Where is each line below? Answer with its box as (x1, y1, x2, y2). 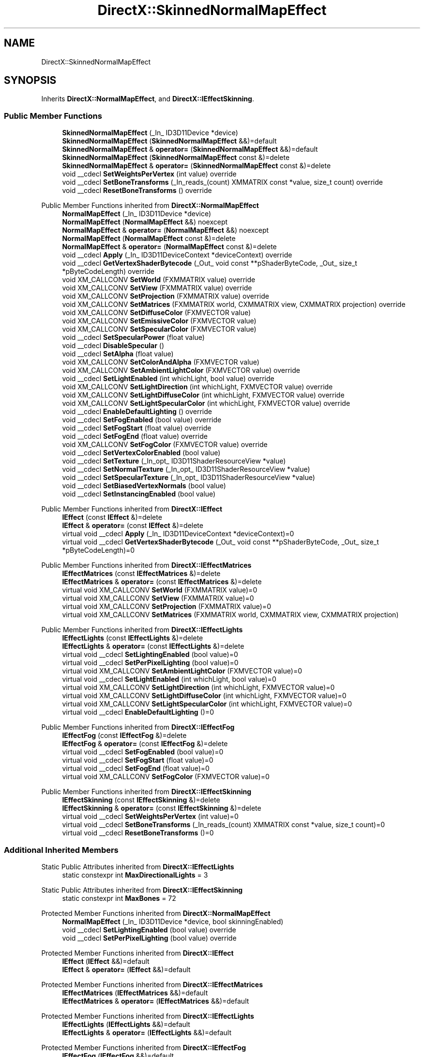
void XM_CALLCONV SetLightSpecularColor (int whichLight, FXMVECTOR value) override (62, 399, 350, 408)
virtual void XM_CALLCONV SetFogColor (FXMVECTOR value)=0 (62, 772, 270, 781)
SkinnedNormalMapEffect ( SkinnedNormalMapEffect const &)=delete (62, 153, 290, 162)
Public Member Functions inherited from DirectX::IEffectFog (41, 723, 235, 732)
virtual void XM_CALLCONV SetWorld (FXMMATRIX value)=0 (62, 586, 257, 594)
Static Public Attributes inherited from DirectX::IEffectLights (41, 862, 234, 871)
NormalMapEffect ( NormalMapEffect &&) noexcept (62, 218, 228, 226)
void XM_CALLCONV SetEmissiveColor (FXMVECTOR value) (62, 317, 257, 325)
